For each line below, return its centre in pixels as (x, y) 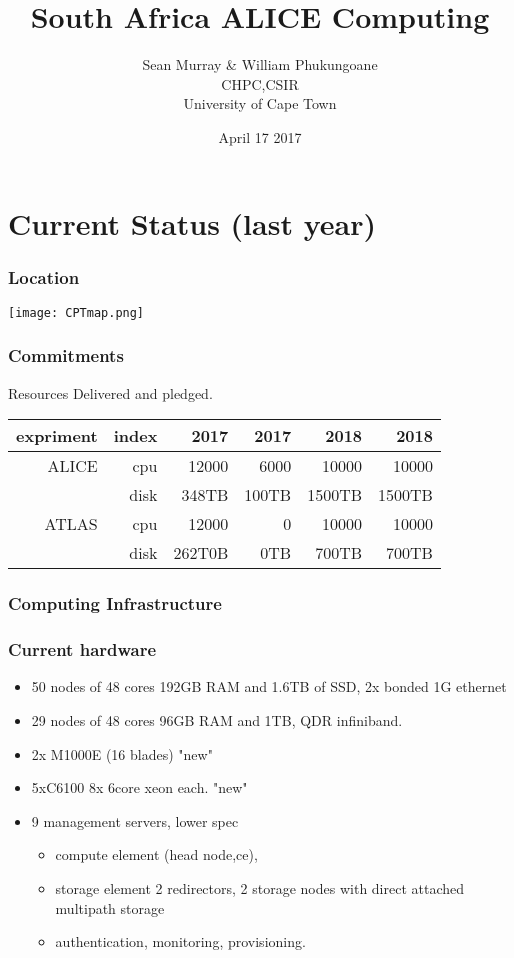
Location (44, 276)
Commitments (66, 355)
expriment (57, 436)
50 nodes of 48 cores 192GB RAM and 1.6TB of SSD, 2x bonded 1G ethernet (269, 686)
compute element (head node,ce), (156, 854)
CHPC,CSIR (260, 83)
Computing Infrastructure (115, 603)
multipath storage (110, 907)
